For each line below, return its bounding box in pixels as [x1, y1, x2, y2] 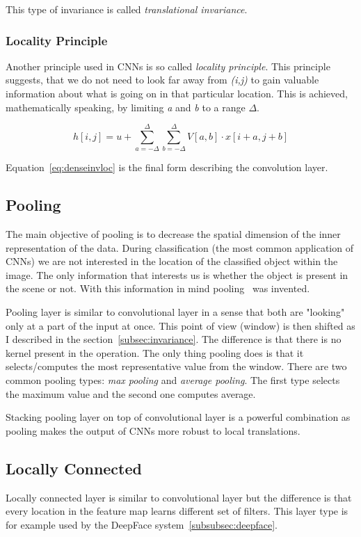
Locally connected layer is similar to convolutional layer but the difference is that [6, 490, 352, 504]
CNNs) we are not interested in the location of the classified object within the [6, 254, 338, 268]
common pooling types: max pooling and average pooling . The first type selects [6, 373, 340, 387]
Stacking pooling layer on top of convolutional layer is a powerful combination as [6, 410, 351, 424]
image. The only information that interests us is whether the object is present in [6, 267, 348, 282]
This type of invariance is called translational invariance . [6, 2, 248, 16]
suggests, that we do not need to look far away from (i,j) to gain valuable [6, 72, 319, 87]
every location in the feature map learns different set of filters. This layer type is [6, 504, 348, 518]
